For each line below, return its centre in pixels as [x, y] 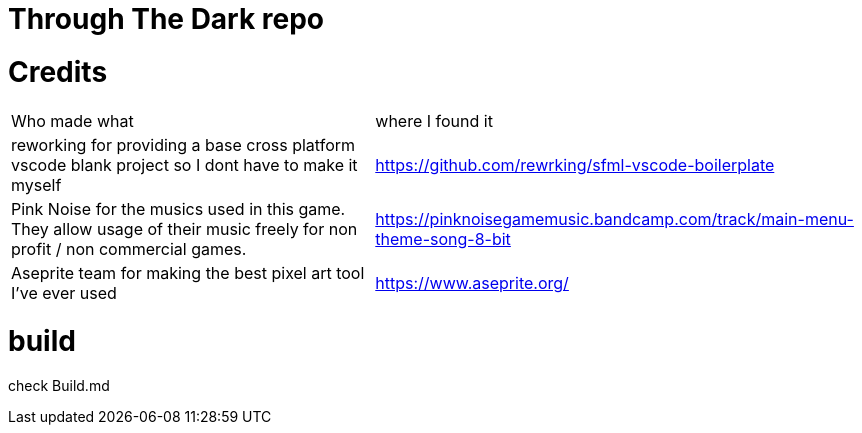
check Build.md [59, 385]
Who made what [72, 120]
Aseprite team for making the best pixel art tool [188, 272]
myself [36, 184]
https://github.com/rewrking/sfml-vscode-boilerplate [575, 164]
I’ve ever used [64, 292]
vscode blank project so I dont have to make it [184, 164]
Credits [58, 71]
